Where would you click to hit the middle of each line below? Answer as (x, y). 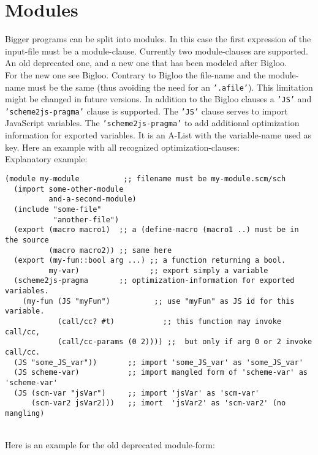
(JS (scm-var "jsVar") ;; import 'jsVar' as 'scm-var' (137, 393)
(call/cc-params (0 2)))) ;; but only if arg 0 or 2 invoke (185, 342)
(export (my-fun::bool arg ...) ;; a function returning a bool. (150, 261)
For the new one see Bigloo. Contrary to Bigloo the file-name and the (135, 74)
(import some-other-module (69, 189)
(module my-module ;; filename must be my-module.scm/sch (146, 179)
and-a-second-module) (93, 199)
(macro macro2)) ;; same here (110, 250)
